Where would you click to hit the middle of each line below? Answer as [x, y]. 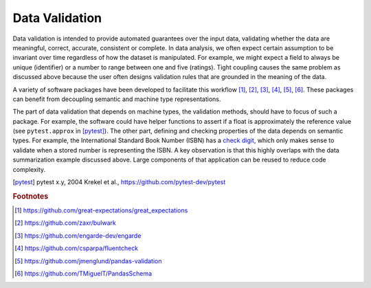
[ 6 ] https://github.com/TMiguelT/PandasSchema [83, 274]
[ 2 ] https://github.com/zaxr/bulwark [65, 223]
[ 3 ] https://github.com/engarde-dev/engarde [78, 235]
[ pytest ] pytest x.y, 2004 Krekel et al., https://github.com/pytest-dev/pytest [119, 182]
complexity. [29, 169]
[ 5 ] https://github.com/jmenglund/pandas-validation [88, 261]
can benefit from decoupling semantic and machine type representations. [117, 99]
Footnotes [31, 196]
